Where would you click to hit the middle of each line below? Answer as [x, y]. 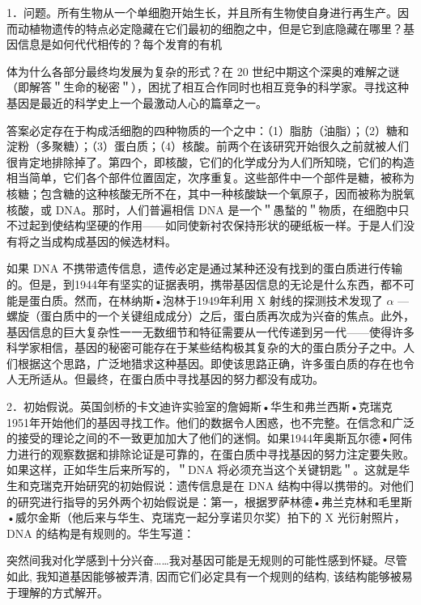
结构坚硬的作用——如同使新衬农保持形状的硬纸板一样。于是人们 [233, 225]
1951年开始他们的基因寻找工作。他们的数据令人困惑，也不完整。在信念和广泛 [210, 422]
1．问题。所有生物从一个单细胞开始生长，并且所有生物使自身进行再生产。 [202, 12]
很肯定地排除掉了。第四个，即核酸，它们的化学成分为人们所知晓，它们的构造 [210, 161]
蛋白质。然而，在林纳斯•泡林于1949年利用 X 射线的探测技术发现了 [206, 300]
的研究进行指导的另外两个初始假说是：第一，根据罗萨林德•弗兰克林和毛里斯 [209, 501]
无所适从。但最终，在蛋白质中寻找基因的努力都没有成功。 [170, 379]
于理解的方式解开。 [57, 592]
